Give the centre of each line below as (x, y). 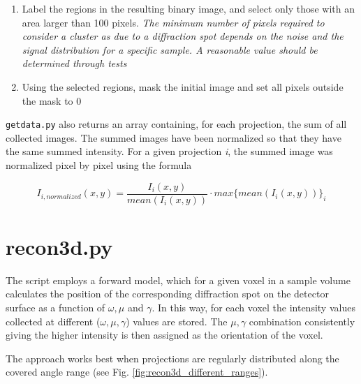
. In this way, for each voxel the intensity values (253, 307)
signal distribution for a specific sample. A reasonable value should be (170, 49)
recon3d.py (59, 246)
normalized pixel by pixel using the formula (99, 165)
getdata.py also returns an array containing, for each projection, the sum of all (176, 124)
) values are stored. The (177, 321)
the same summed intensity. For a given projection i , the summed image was (169, 151)
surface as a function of (56, 307)
